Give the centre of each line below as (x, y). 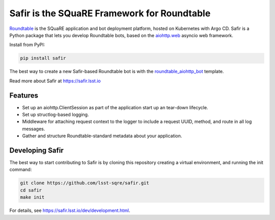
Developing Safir (36, 150)
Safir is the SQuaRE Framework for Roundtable (110, 13)
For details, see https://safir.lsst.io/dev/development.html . (70, 210)
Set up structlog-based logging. (56, 114)
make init (32, 197)
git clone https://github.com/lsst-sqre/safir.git (85, 183)
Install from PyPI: (27, 45)
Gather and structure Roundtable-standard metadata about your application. (102, 136)
